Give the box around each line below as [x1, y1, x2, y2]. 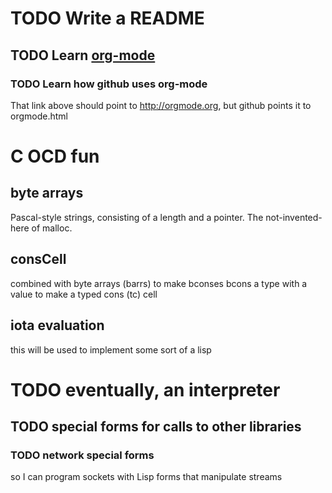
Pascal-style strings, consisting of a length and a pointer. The [10, 211, 264, 223]
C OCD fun [10, 145, 100, 168]
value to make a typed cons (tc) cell [10, 288, 158, 300]
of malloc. [31, 222, 73, 234]
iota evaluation [10, 317, 105, 334]
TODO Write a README [10, 7, 205, 30]
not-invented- [265, 211, 323, 223]
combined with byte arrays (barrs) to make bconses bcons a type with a [10, 277, 308, 289]
